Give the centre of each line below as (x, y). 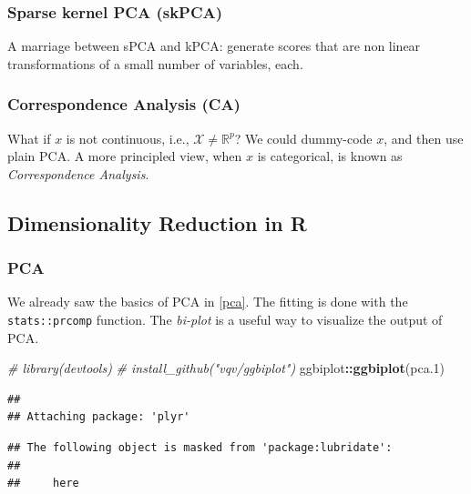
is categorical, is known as (330, 156)
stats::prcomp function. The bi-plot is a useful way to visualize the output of (225, 319)
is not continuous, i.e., (128, 138)
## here (43, 484)
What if (29, 138)
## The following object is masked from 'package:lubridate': (200, 448)
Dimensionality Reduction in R (157, 222)
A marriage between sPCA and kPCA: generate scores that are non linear (214, 46)
